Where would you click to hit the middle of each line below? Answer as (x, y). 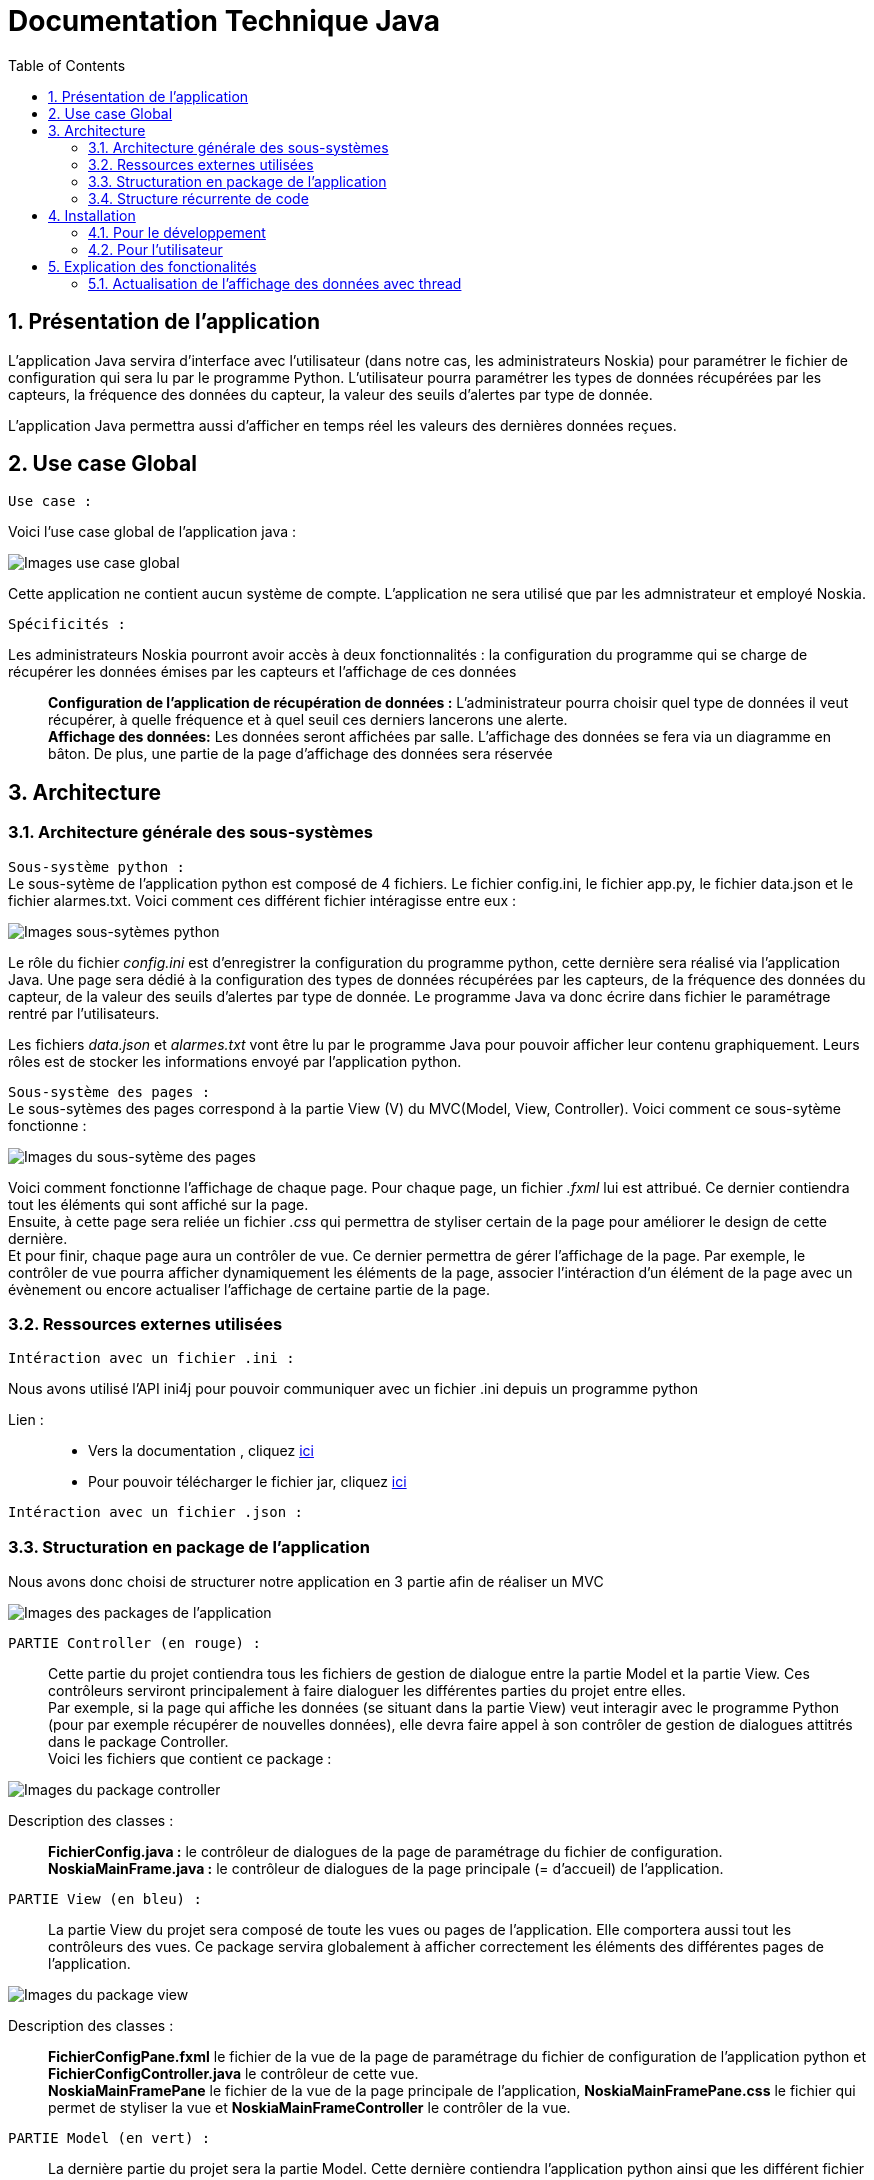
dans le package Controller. (138, 1742)
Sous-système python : (97, 866)
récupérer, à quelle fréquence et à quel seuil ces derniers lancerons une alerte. (308, 720)
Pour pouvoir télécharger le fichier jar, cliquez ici (247, 1482)
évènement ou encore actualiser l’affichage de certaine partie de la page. (249, 1289)
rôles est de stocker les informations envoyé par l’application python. (235, 1061)
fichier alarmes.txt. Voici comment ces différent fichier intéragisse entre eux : (262, 900)
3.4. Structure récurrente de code (198, 198)
